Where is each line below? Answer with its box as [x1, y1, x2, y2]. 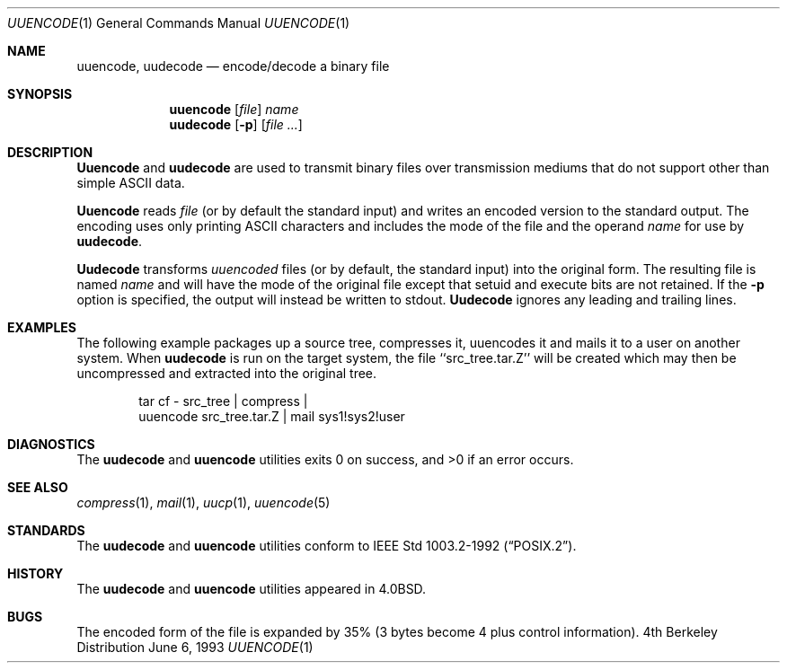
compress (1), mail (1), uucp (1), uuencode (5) [76, 495, 331, 510]
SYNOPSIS [7, 86, 73, 101]
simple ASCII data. [76, 175, 185, 190]
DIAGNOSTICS [7, 436, 95, 452]
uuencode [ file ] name [169, 101, 299, 117]
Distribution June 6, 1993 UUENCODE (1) [76, 639, 314, 655]
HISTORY [7, 566, 64, 581]
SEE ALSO [7, 480, 68, 495]
